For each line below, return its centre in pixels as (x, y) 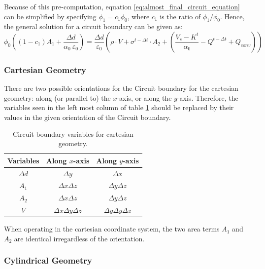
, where (138, 16)
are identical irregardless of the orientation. (79, 238)
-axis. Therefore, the (208, 97)
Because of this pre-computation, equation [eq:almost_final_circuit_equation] (122, 6)
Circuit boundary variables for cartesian (73, 134)
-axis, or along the (144, 97)
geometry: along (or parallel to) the (57, 97)
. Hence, (232, 16)
